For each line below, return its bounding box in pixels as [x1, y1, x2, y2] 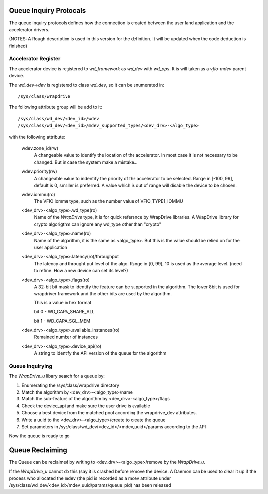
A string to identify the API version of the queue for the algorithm [34, 350, 167, 356]
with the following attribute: [9, 134, 66, 140]
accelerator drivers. [9, 26, 50, 32]
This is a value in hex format [34, 299, 92, 305]
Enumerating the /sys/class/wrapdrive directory [21, 382, 119, 388]
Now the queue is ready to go [9, 433, 70, 439]
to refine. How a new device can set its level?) [34, 268, 129, 274]
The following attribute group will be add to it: [9, 104, 103, 110]
